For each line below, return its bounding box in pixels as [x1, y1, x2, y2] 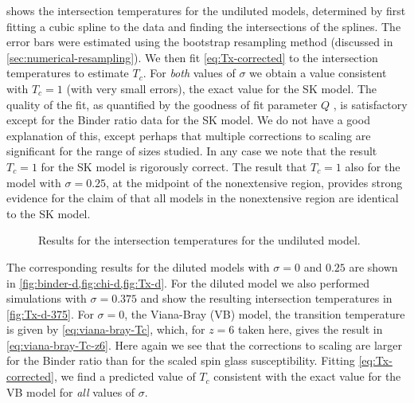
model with [6, 174, 61, 190]
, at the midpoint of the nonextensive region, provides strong [106, 174, 403, 190]
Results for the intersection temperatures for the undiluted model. [38, 232, 361, 248]
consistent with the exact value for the [213, 368, 401, 385]
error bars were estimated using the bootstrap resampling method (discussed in [6, 33, 393, 50]
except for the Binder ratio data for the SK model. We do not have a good [6, 112, 370, 128]
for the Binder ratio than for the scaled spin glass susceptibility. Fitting [6, 352, 355, 369]
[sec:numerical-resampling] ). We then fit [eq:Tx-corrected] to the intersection [6, 49, 378, 65]
